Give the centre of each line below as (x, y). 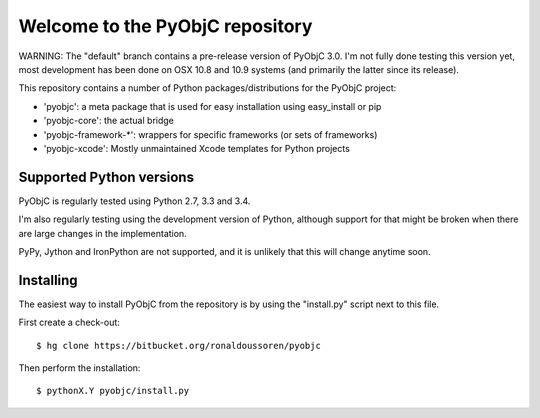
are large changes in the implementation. (102, 233)
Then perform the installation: (79, 368)
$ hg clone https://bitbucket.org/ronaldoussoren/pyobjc (179, 345)
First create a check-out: (69, 322)
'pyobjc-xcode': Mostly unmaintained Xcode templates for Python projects (196, 148)
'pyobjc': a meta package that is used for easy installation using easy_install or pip (212, 106)
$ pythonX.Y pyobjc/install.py (113, 391)
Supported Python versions (106, 176)
